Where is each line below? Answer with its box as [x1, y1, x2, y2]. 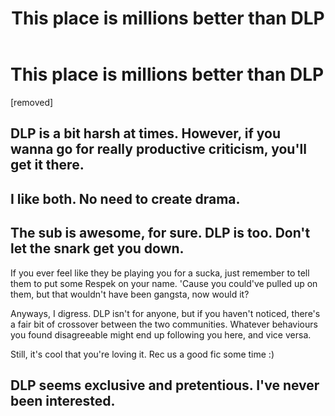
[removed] [10, 96, 54, 108]
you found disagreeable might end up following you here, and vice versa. [10, 328, 312, 341]
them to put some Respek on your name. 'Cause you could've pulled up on [10, 277, 318, 289]
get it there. [10, 157, 85, 174]
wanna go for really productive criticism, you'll [10, 141, 307, 158]
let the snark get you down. [10, 240, 185, 257]
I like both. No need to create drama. [10, 190, 241, 207]
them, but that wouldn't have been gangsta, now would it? [10, 288, 250, 300]
